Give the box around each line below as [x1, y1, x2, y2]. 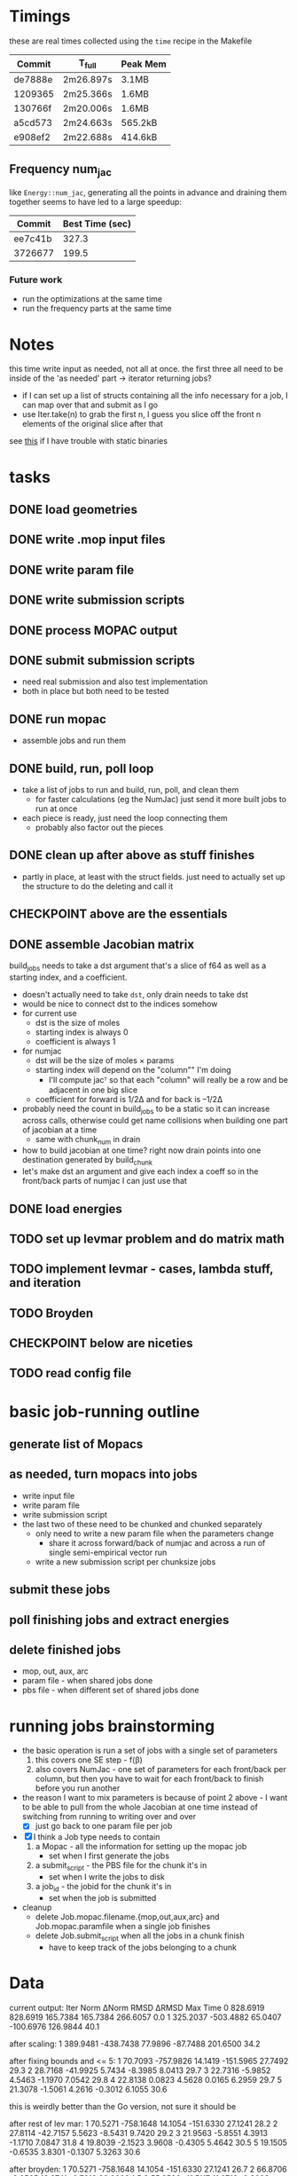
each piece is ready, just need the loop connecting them [21, 812, 228, 823]
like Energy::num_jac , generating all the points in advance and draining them [9, 187, 287, 198]
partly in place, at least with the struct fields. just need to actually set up [21, 871, 285, 882]
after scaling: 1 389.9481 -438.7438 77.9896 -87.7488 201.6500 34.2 [9, 2038, 261, 2049]
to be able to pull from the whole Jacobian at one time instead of [21, 1802, 259, 1812]
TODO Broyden [9, 1305, 94, 1321]
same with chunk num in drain [35, 1133, 141, 1147]
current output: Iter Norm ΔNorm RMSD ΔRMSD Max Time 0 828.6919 [9, 2002, 265, 2013]
